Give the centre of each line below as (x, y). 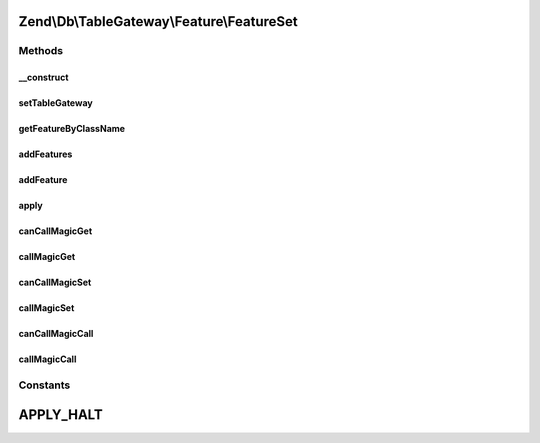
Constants (44, 385)
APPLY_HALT (61, 414)
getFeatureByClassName (71, 129)
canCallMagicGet (55, 231)
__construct (43, 77)
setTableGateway (56, 103)
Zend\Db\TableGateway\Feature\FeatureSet (158, 21)
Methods (41, 51)
